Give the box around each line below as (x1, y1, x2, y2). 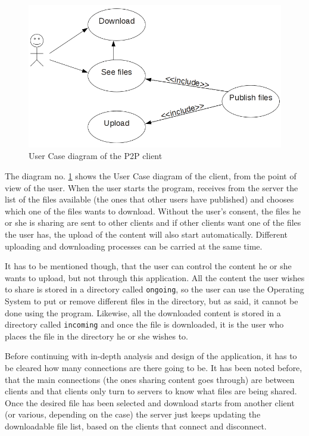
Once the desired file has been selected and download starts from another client (5, 396, 295, 409)
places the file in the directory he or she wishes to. (5, 329, 188, 342)
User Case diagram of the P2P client (29, 150, 163, 162)
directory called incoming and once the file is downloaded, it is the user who (5, 318, 284, 331)
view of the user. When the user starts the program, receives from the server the (5, 181, 298, 194)
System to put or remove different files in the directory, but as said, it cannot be (5, 295, 298, 307)
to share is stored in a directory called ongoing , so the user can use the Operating (5, 283, 304, 295)
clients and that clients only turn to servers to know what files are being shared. (5, 385, 297, 397)
